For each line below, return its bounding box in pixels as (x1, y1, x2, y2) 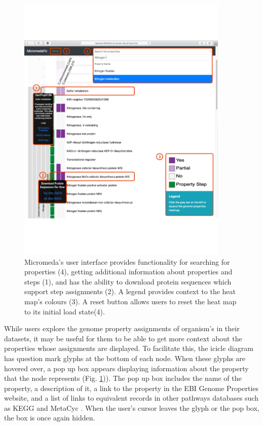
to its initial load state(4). (24, 306, 105, 316)
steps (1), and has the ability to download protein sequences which (24, 276, 232, 287)
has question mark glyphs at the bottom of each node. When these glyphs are (4, 352, 246, 363)
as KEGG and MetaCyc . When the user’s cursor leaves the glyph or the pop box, (4, 402, 259, 413)
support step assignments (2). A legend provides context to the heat (24, 286, 236, 297)
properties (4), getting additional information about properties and (24, 266, 233, 277)
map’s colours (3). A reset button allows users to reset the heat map (24, 296, 237, 306)
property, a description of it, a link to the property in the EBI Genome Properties (4, 382, 259, 393)
